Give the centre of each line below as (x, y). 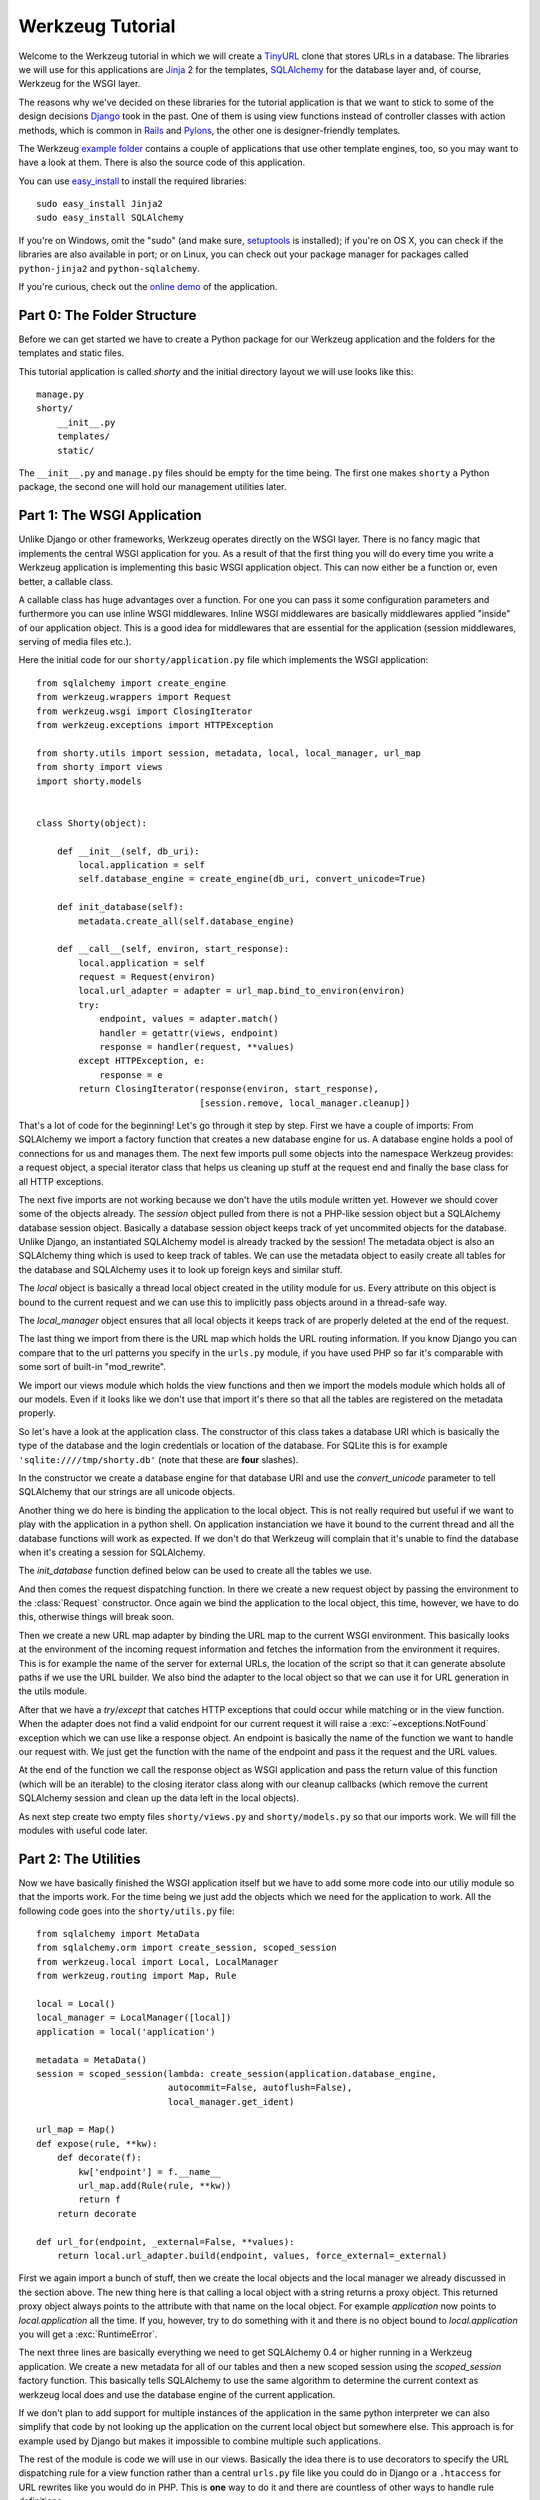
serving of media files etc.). (75, 642)
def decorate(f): (99, 2158)
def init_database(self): (120, 907)
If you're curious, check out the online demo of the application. (148, 287)
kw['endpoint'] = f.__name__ (150, 2171)
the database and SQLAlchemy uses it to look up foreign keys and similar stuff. (180, 1269)
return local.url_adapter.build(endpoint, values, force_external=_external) (252, 2255)
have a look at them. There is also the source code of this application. (161, 162)
